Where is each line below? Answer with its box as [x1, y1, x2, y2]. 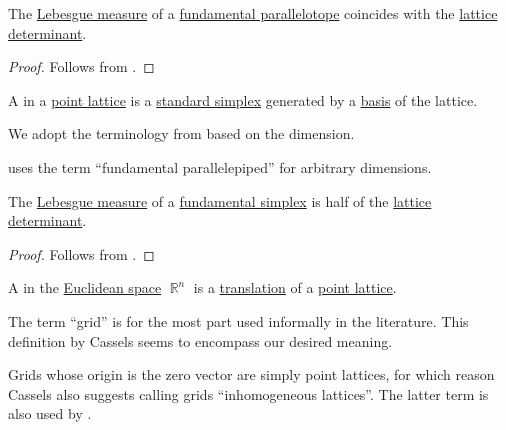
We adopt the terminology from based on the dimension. [8, 123, 355, 144]
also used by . [8, 403, 92, 424]
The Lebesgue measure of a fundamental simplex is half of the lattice [8, 190, 432, 211]
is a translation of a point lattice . [193, 277, 397, 298]
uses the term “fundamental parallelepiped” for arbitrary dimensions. [8, 156, 432, 177]
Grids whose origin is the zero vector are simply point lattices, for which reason [8, 364, 495, 385]
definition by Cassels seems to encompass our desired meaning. [8, 330, 393, 351]
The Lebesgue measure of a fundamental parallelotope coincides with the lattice [8, 3, 498, 23]
